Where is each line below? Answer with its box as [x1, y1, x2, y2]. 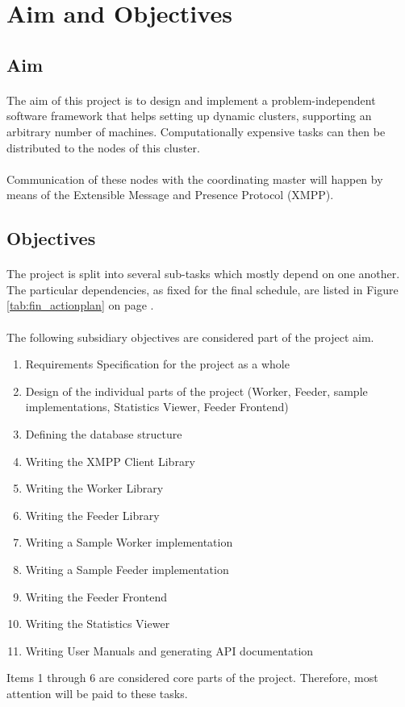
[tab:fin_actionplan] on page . [6, 297, 154, 314]
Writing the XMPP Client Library [25, 452, 195, 469]
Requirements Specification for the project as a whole [25, 356, 290, 372]
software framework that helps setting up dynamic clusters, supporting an [6, 107, 372, 124]
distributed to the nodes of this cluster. [6, 139, 200, 156]
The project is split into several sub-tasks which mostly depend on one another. [6, 265, 400, 282]
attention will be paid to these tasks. [6, 684, 188, 701]
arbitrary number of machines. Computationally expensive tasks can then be [6, 123, 386, 139]
